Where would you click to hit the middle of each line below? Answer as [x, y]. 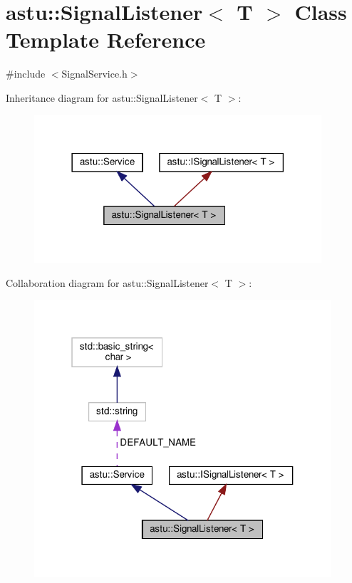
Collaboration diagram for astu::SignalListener [107, 282]
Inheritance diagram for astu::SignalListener [102, 97]
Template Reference [106, 40]
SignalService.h [94, 74]
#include [26, 74]
